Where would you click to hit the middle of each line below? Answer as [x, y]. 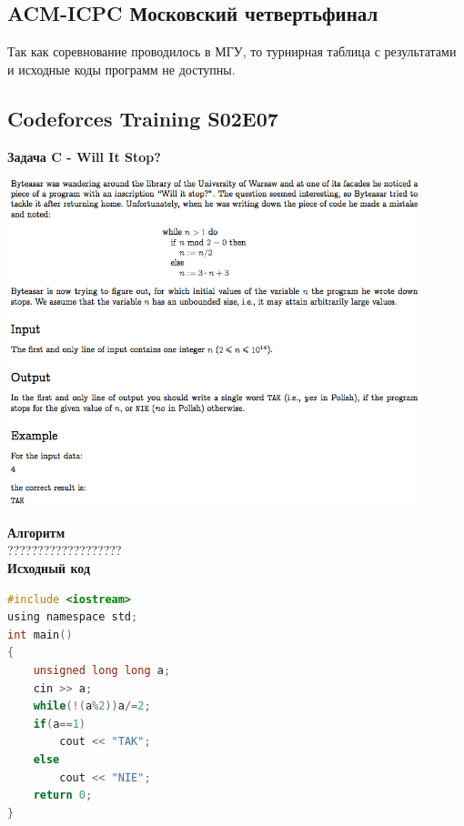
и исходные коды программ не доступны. [121, 69]
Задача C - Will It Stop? [84, 156]
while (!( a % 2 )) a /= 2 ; [92, 706]
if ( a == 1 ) [59, 724]
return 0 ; [63, 796]
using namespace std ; [73, 617]
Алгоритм [36, 532]
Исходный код [49, 567]
